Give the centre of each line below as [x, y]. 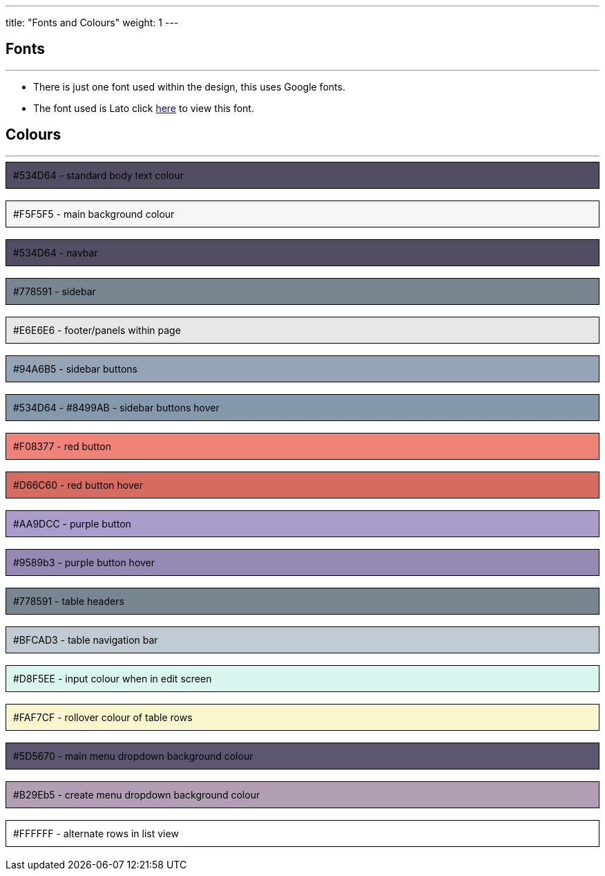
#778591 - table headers [69, 601]
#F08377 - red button [62, 446]
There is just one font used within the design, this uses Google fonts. [189, 86]
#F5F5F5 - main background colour [94, 214]
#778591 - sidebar [55, 291]
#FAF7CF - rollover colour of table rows [103, 717]
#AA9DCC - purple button [72, 523]
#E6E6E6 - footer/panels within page [97, 330]
